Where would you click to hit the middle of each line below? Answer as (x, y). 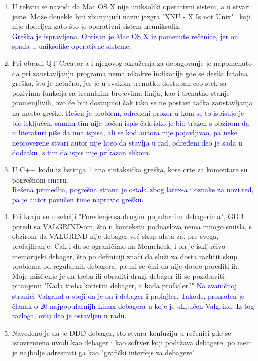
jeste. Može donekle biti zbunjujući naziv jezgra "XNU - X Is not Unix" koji (131, 16)
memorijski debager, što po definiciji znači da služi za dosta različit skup (125, 256)
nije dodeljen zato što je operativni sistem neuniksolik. (97, 26)
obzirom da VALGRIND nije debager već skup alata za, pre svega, (115, 236)
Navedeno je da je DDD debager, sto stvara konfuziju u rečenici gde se (121, 332)
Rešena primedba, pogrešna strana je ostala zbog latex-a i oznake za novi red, (133, 189)
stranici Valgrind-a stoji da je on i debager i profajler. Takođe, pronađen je (128, 296)
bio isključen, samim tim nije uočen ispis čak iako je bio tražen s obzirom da (131, 122)
